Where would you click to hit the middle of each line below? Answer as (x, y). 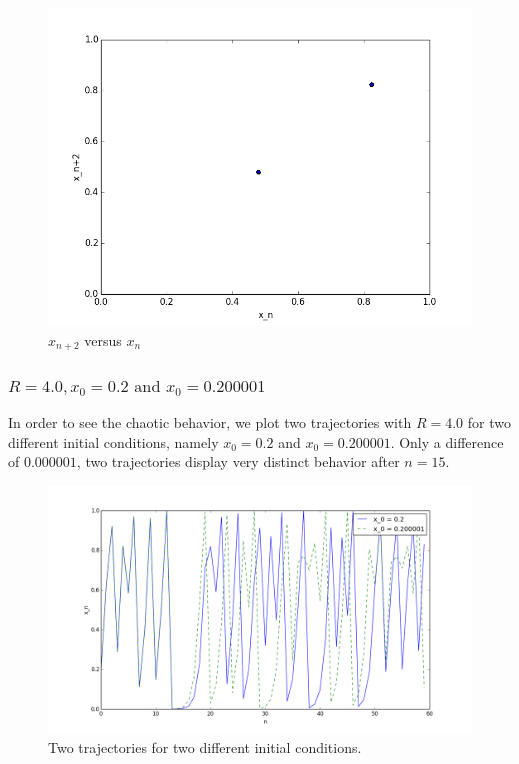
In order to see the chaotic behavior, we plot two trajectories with (210, 422)
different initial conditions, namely (113, 441)
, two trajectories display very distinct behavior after (238, 461)
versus (103, 339)
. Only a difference (447, 441)
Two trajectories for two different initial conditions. (205, 747)
